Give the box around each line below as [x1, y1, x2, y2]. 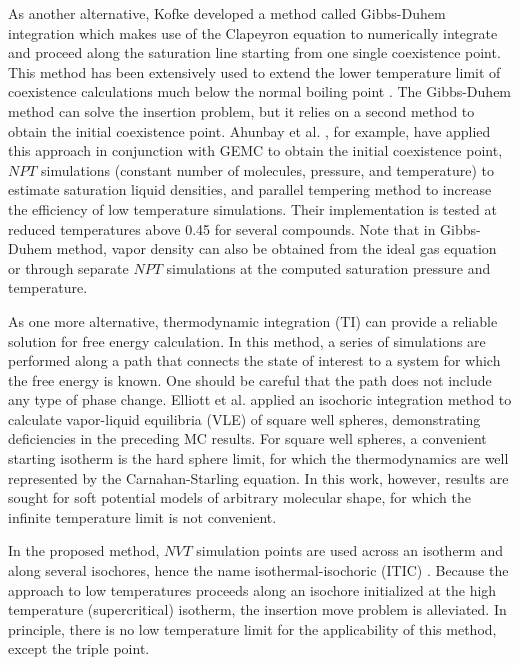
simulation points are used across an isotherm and [196, 540, 503, 561]
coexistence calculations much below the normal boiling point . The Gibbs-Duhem [8, 81, 512, 102]
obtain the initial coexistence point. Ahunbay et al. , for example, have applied [8, 120, 491, 141]
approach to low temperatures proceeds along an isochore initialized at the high [8, 579, 497, 600]
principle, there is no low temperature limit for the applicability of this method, [8, 618, 497, 639]
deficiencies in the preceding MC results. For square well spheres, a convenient [8, 428, 487, 449]
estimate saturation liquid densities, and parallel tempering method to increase [8, 179, 492, 200]
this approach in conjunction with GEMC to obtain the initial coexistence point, [8, 140, 503, 161]
